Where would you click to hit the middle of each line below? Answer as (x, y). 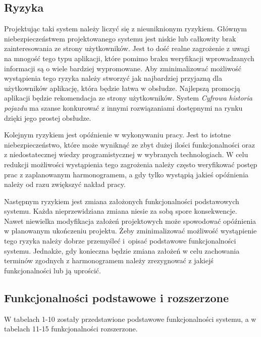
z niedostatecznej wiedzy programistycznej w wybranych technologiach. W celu (126, 154)
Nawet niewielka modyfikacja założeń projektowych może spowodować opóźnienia (130, 221)
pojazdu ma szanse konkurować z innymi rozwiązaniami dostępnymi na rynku (123, 107)
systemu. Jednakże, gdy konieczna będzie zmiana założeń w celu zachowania (122, 250)
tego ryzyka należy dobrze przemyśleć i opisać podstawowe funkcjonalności (120, 241)
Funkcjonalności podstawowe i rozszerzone (117, 297)
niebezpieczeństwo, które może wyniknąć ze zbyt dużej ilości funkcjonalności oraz (129, 144)
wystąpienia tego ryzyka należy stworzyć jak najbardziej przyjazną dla (113, 78)
